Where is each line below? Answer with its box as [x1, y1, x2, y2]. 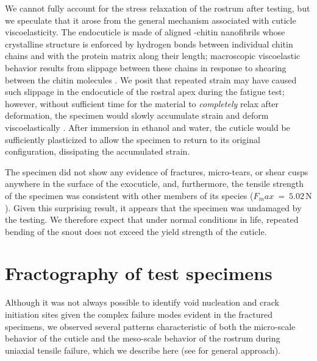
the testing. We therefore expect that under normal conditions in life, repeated [5, 213, 299, 226]
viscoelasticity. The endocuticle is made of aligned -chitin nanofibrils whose [5, 26, 285, 38]
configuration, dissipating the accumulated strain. [5, 145, 190, 158]
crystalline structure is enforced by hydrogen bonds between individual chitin [5, 37, 293, 50]
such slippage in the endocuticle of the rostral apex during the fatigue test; [5, 85, 285, 98]
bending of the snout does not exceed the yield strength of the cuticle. [5, 225, 267, 237]
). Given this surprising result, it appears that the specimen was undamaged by [5, 201, 302, 214]
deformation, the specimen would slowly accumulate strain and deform [5, 109, 269, 122]
